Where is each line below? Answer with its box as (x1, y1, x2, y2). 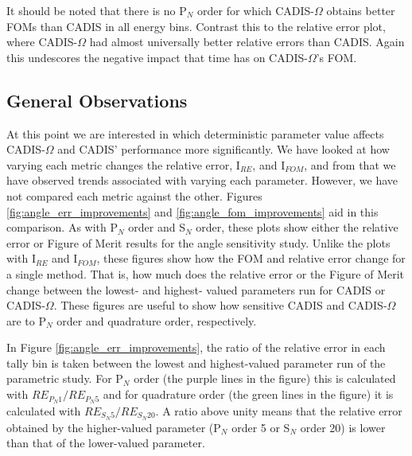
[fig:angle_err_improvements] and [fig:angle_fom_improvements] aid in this (6, 203, 379, 220)
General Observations (6, 88, 188, 112)
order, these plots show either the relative (196, 219, 398, 236)
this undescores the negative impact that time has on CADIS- (6, 49, 308, 65)
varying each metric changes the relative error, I (6, 156, 240, 173)
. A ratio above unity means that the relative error (155, 402, 402, 419)
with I (6, 250, 36, 267)
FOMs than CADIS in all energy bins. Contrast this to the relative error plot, (6, 18, 386, 34)
